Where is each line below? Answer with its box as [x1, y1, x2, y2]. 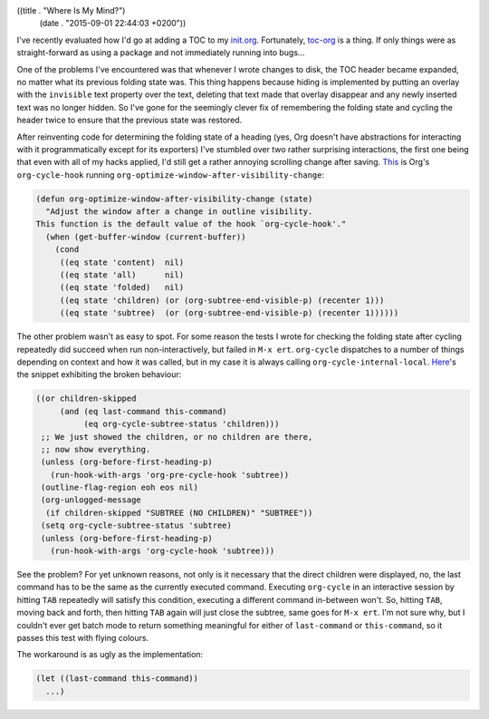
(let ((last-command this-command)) [35, 674, 199, 684]
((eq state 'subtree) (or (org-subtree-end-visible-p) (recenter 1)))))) [59, 308, 399, 318]
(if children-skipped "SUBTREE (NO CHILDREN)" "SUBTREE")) [45, 508, 313, 518]
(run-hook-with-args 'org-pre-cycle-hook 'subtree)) [50, 470, 290, 480]
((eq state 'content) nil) [59, 257, 185, 267]
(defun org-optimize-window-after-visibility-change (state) [35, 193, 313, 204]
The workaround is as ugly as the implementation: [16, 649, 204, 660]
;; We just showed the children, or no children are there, [41, 432, 313, 442]
